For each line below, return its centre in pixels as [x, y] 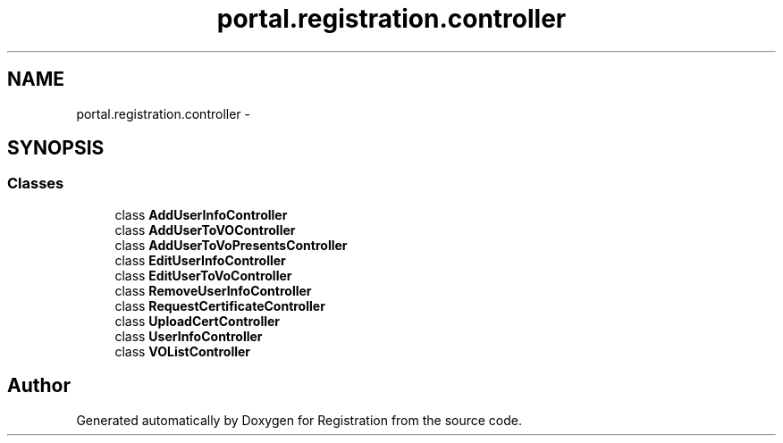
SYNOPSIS [56, 148]
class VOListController [183, 351]
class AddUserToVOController [205, 230]
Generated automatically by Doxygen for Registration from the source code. [299, 420]
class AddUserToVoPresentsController [231, 245]
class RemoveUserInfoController [213, 290]
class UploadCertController [198, 321]
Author [39, 386]
